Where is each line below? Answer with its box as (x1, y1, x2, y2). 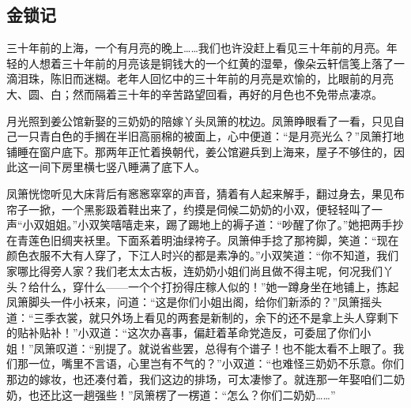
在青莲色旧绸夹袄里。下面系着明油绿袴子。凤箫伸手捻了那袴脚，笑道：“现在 (6, 231, 399, 248)
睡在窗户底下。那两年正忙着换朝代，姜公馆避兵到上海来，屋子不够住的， (17, 143, 394, 159)
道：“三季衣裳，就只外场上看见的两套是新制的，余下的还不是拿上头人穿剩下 (6, 309, 399, 325)
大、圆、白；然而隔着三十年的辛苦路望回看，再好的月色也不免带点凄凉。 (6, 85, 383, 102)
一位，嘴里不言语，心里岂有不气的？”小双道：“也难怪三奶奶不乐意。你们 (28, 355, 405, 372)
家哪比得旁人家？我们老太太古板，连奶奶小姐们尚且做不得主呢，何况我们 (6, 262, 383, 279)
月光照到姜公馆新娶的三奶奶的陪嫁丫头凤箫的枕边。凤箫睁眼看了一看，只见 (6, 112, 394, 129)
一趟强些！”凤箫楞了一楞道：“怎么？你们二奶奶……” (72, 386, 336, 402)
